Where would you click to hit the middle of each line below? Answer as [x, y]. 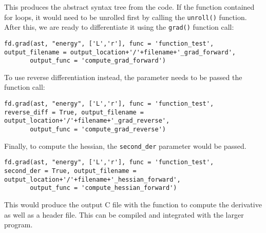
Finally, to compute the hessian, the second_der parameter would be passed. [125, 145]
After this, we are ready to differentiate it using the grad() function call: [119, 27]
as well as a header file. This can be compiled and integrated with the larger [124, 214]
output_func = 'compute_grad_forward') [98, 61]
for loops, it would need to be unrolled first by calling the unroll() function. [126, 17]
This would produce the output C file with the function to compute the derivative [133, 204]
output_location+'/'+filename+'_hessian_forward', [92, 179]
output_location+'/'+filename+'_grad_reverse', [87, 121]
